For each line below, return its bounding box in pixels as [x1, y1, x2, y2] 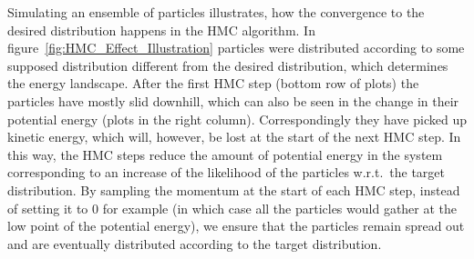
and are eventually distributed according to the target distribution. [7, 234, 382, 253]
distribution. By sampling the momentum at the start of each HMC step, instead [7, 180, 460, 199]
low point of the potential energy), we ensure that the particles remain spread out [7, 216, 465, 235]
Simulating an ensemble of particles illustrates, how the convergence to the [7, 3, 425, 21]
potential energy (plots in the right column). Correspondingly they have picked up [7, 109, 467, 128]
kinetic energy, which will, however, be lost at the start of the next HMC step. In [7, 127, 461, 146]
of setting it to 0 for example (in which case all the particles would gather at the [7, 198, 458, 217]
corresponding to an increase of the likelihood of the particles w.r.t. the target [7, 163, 445, 182]
